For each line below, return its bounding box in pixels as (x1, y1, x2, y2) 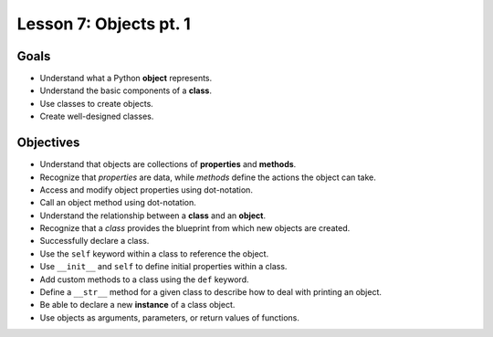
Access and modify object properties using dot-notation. (39, 184, 253, 195)
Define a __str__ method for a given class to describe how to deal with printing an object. (39, 287, 383, 298)
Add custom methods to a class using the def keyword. (39, 274, 249, 285)
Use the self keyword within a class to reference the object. (39, 247, 269, 259)
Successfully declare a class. (39, 236, 150, 247)
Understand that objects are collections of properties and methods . (39, 159, 297, 170)
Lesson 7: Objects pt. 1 (16, 14, 191, 34)
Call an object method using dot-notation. (39, 197, 196, 208)
